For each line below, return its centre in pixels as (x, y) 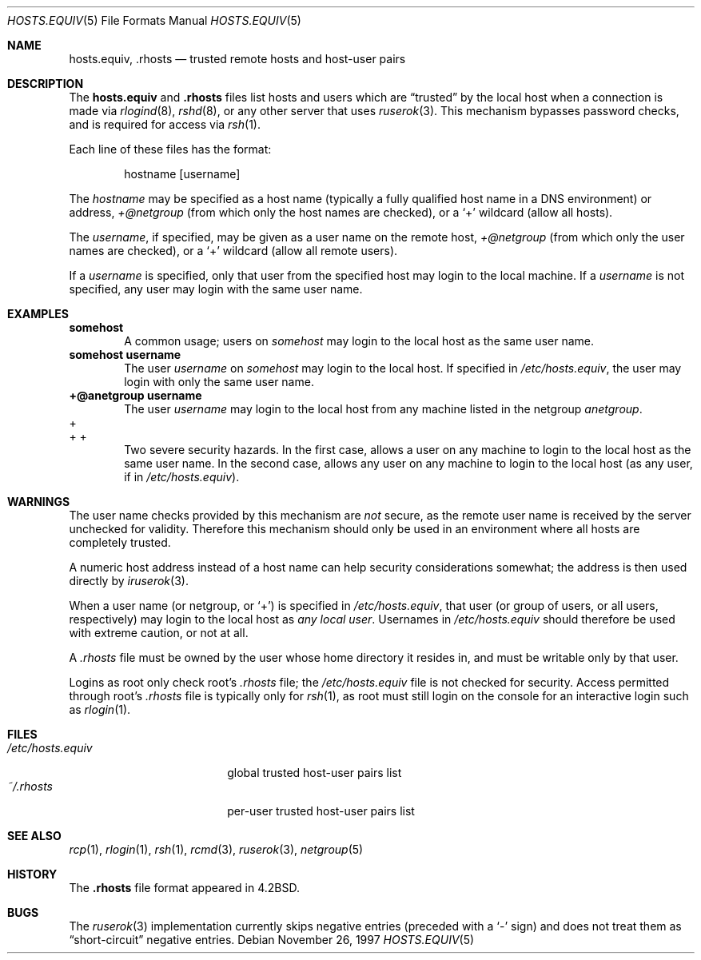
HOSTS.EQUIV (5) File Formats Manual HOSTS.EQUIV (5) (154, 20)
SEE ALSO (34, 836)
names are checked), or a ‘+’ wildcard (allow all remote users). (233, 251)
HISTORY (32, 874)
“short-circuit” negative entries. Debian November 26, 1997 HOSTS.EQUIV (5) (272, 940)
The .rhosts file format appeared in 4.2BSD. (185, 888)
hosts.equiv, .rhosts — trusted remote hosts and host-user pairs (237, 59)
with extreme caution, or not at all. (159, 633)
